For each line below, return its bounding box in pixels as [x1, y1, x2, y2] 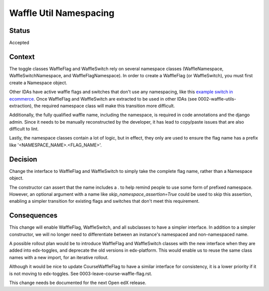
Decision [9, 155, 37, 163]
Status [9, 26, 30, 35]
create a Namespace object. [9, 80, 67, 86]
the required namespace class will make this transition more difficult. [34, 103, 175, 109]
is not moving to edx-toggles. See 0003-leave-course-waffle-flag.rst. [9, 271, 152, 277]
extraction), [9, 103, 33, 109]
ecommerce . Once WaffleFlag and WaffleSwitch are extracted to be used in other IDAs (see [9, 96, 197, 102]
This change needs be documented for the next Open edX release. [9, 280, 146, 286]
